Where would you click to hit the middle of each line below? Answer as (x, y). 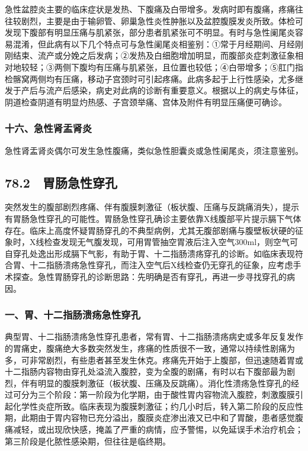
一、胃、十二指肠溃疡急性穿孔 (73, 315)
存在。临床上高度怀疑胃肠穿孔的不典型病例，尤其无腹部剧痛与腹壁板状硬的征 (154, 230)
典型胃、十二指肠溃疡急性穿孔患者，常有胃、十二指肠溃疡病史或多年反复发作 (154, 336)
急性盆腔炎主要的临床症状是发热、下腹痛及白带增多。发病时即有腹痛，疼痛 (150, 9)
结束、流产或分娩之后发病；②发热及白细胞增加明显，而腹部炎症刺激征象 (154, 55)
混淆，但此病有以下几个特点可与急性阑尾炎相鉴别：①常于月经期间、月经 (154, 44)
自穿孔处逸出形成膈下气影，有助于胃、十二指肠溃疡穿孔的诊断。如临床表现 (150, 253)
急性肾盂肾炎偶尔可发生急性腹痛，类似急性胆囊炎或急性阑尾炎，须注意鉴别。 (154, 150)
